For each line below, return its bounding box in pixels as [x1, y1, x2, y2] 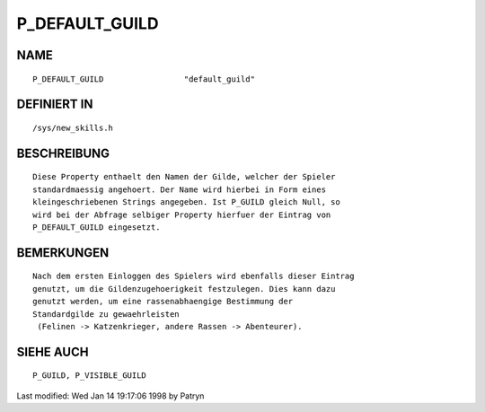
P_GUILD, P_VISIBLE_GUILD [32, 371, 147, 381]
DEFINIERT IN [16, 97, 93, 112]
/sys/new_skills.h [32, 122, 114, 133]
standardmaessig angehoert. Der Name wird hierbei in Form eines [32, 184, 327, 195]
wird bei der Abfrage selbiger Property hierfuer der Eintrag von [32, 209, 331, 220]
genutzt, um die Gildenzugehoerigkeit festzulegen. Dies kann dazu [32, 284, 336, 294]
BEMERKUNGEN [16, 245, 110, 260]
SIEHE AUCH [16, 344, 89, 359]
